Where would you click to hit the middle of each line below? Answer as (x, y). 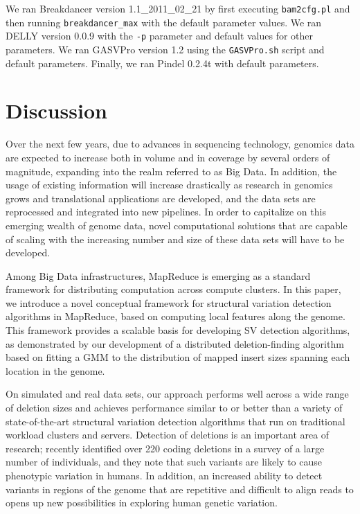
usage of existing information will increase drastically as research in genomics (169, 185)
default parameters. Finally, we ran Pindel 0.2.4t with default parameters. (162, 63)
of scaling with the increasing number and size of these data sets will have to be (175, 239)
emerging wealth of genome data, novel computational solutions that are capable (177, 225)
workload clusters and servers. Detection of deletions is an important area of (168, 435)
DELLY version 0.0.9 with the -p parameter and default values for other (160, 36)
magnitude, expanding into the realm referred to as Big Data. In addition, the (171, 171)
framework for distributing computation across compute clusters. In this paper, (173, 289)
